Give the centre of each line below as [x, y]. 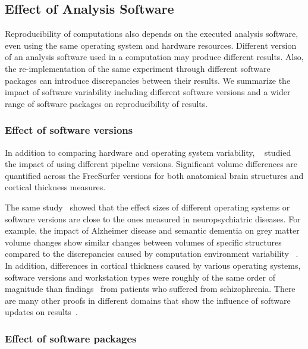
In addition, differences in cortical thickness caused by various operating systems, [153, 265]
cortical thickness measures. [55, 187]
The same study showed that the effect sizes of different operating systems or [147, 207]
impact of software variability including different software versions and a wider [148, 92]
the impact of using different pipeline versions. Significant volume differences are [151, 164]
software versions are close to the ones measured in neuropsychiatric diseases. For [153, 218]
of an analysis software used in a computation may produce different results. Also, [154, 57]
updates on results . [41, 312]
